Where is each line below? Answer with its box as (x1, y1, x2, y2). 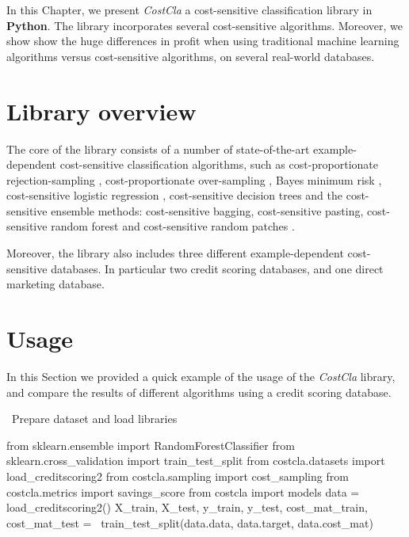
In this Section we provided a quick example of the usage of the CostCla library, (6, 368, 396, 384)
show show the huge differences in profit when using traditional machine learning (6, 32, 399, 49)
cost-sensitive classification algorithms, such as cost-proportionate (59, 156, 379, 173)
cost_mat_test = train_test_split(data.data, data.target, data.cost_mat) (6, 514, 373, 531)
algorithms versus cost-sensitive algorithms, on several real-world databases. (6, 48, 375, 64)
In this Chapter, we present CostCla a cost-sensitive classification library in (6, 2, 373, 17)
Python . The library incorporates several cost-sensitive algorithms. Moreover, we (6, 17, 403, 33)
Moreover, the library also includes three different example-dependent (6, 245, 344, 261)
